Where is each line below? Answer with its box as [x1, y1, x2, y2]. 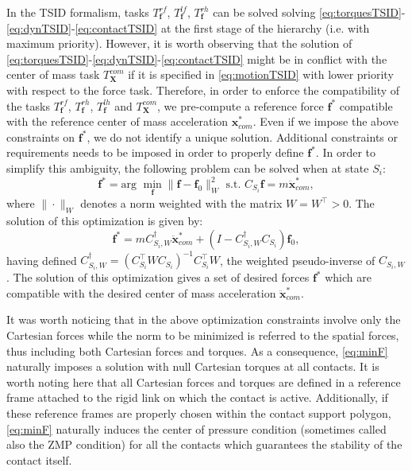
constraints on [6, 128, 75, 145]
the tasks [6, 97, 50, 114]
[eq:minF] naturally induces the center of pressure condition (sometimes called [6, 420, 387, 437]
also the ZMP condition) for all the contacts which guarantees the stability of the [6, 436, 402, 453]
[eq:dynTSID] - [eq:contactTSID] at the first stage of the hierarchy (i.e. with [6, 19, 370, 36]
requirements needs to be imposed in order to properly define [6, 144, 304, 161]
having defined [6, 251, 77, 268]
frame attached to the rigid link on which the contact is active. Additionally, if [6, 389, 388, 406]
